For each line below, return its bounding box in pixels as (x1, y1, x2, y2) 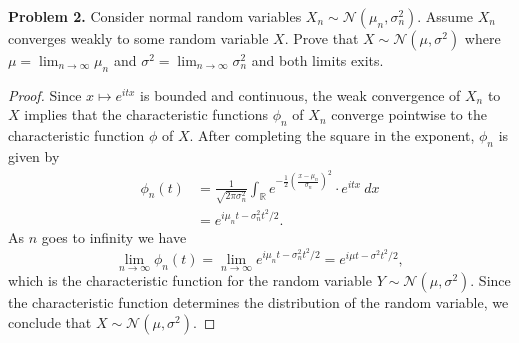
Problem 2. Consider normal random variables (8, 6, 302, 26)
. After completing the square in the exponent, (189, 125, 475, 146)
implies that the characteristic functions (24, 104, 269, 125)
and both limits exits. (251, 50, 384, 70)
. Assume (417, 6, 474, 26)
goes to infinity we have (41, 227, 187, 248)
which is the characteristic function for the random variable (8, 270, 372, 291)
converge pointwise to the (331, 104, 487, 125)
